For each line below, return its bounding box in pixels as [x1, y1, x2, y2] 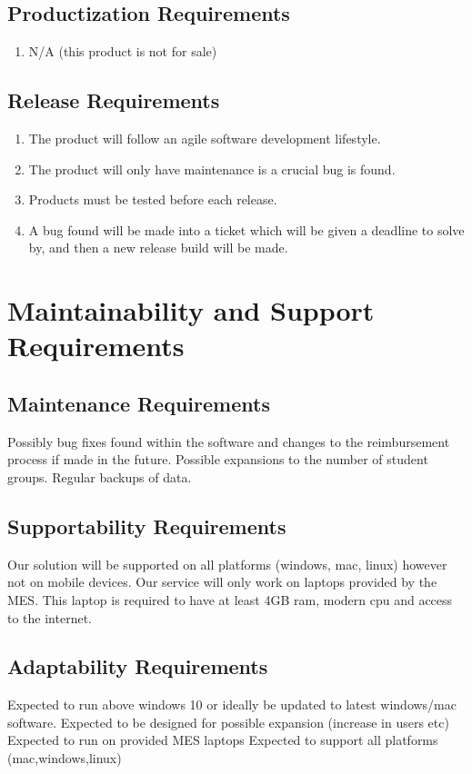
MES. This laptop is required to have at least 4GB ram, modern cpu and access [7, 590, 453, 609]
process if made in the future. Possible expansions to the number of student [7, 450, 428, 469]
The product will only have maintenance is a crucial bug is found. [28, 159, 396, 178]
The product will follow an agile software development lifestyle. [28, 129, 381, 147]
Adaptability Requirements [7, 652, 268, 680]
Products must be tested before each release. [28, 190, 277, 209]
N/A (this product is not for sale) [28, 42, 217, 61]
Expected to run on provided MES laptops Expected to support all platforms [7, 730, 438, 749]
